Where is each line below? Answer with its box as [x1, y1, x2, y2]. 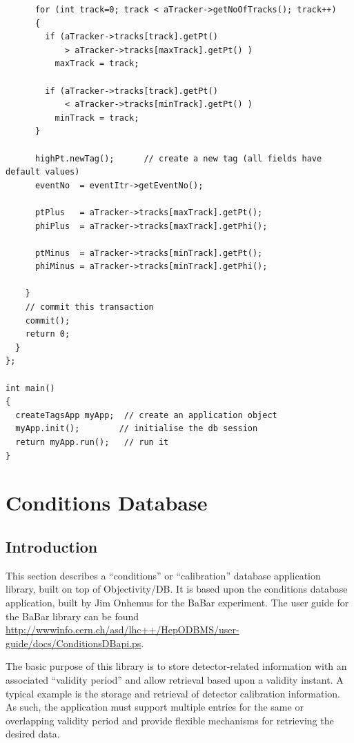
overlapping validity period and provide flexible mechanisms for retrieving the [6, 713, 334, 727]
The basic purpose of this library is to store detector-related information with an [6, 659, 347, 673]
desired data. [6, 726, 60, 741]
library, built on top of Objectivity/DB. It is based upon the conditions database [6, 582, 348, 596]
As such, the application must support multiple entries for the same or [6, 700, 304, 714]
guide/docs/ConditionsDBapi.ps [6, 635, 141, 650]
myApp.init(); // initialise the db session [15, 424, 258, 434]
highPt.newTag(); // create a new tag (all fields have [35, 153, 322, 164]
